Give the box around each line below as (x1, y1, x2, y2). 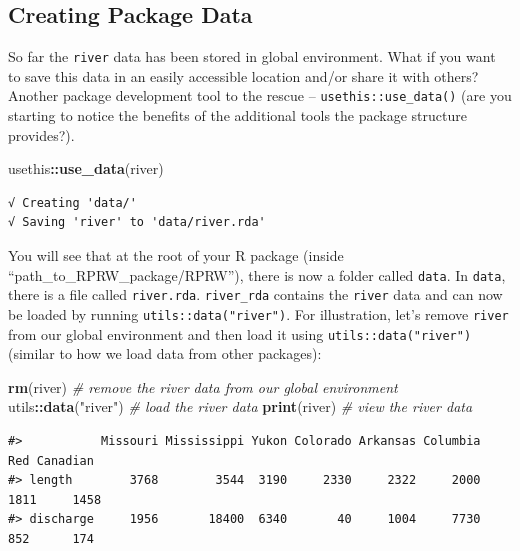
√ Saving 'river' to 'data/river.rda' (8, 215, 266, 230)
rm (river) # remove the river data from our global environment (8, 376, 398, 397)
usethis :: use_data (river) (8, 158, 164, 179)
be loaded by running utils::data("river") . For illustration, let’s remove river (8, 303, 509, 324)
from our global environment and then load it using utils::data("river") (8, 323, 472, 344)
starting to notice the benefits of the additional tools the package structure (8, 105, 467, 126)
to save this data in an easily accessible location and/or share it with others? (8, 65, 479, 86)
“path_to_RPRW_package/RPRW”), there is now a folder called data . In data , (8, 264, 506, 285)
